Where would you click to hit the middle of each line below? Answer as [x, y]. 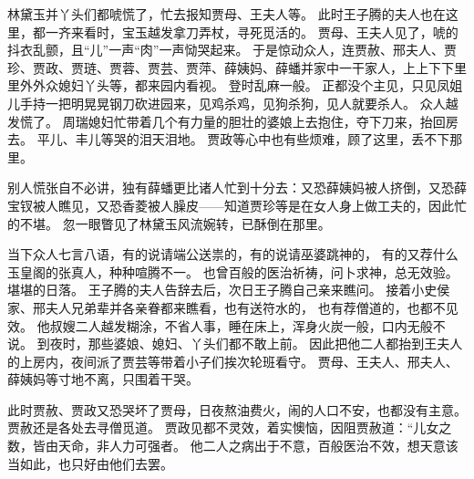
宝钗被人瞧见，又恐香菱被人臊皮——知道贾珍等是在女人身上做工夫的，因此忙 [237, 205]
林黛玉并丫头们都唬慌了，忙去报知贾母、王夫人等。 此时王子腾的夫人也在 [227, 14]
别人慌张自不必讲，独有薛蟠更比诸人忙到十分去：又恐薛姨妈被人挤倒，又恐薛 [237, 187]
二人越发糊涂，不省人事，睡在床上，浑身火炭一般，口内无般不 [260, 325]
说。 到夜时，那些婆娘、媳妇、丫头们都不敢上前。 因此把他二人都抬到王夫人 [235, 344]
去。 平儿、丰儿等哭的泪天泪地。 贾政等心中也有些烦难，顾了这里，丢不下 [229, 139]
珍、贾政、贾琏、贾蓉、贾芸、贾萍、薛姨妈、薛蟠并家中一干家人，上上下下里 [237, 67]
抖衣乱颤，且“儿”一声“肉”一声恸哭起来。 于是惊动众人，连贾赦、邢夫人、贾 [232, 50]
